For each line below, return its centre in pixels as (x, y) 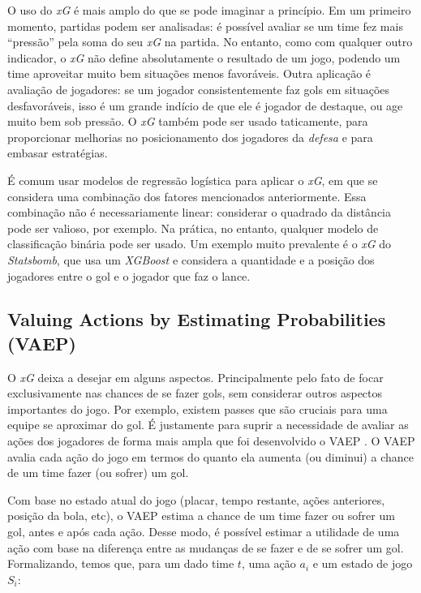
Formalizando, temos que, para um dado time (121, 563)
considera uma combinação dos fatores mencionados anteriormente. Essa (187, 196)
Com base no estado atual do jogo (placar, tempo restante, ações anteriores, (196, 499)
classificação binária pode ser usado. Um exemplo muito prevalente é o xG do (200, 244)
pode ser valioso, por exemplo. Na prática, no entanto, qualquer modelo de (193, 228)
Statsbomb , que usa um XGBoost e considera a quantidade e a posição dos (191, 259)
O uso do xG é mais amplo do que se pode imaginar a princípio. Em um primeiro (209, 10)
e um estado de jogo (363, 563)
